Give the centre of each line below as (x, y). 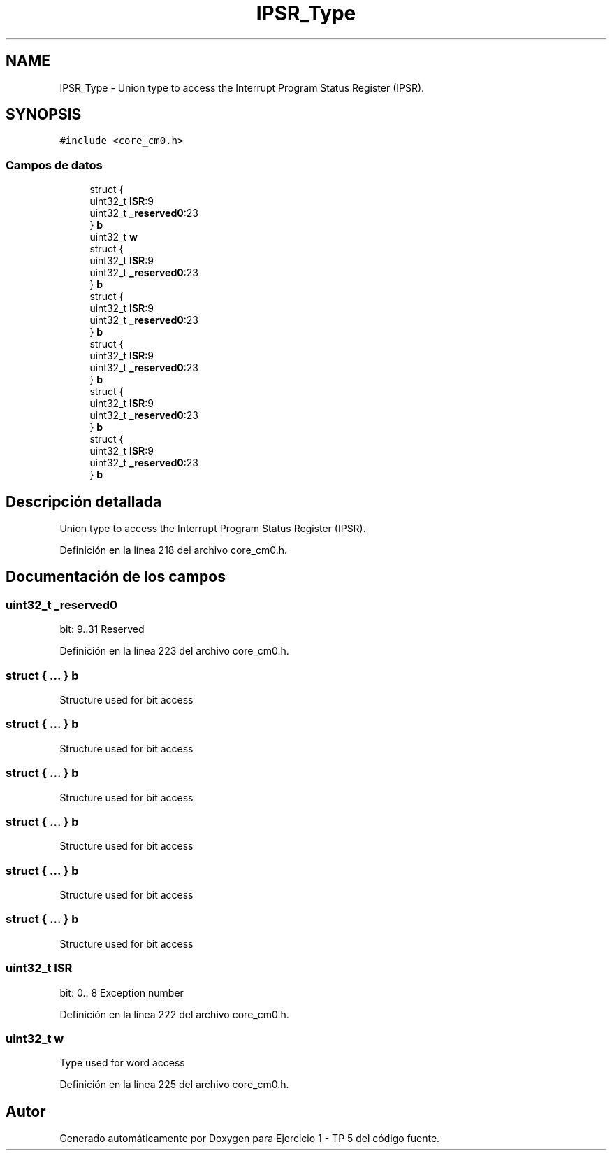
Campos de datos (54, 165)
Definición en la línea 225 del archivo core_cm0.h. (174, 1085)
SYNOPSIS (44, 115)
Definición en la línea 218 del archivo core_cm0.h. (174, 550)
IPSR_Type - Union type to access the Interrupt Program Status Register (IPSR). (242, 87)
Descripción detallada (84, 501)
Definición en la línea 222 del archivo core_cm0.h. (174, 1014)
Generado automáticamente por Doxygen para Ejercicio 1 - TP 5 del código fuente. (250, 1139)
